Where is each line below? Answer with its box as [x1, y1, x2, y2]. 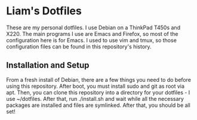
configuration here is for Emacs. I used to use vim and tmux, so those [6, 36, 177, 44]
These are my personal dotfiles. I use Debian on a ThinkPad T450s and [6, 24, 181, 31]
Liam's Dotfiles [6, 4, 82, 18]
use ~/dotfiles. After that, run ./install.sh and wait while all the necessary [6, 95, 184, 102]
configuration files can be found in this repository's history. [6, 43, 152, 50]
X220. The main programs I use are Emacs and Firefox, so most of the [6, 30, 178, 37]
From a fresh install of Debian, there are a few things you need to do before [6, 76, 191, 83]
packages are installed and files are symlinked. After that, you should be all [6, 101, 191, 109]
